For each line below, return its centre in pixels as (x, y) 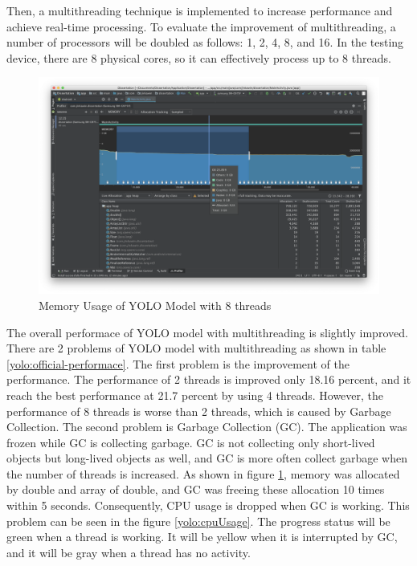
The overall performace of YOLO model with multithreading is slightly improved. (207, 332)
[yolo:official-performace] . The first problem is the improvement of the (178, 363)
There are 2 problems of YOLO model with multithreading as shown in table (196, 348)
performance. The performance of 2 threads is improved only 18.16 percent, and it (209, 379)
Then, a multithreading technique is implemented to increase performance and (200, 10)
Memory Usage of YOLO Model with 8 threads (155, 305)
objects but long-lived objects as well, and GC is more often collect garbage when (207, 458)
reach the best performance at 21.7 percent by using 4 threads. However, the (195, 395)
